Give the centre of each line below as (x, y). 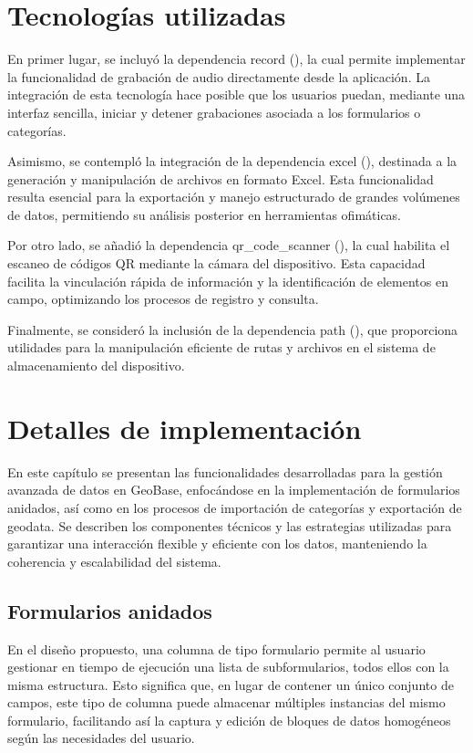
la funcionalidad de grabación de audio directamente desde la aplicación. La (219, 76)
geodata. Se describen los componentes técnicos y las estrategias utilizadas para (230, 525)
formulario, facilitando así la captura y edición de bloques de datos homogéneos (229, 720)
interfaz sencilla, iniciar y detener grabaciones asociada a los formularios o (214, 112)
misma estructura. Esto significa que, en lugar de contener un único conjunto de (231, 684)
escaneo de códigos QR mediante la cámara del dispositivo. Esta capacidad (216, 263)
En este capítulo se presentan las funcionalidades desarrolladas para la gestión (225, 471)
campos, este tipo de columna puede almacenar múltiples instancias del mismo (226, 702)
